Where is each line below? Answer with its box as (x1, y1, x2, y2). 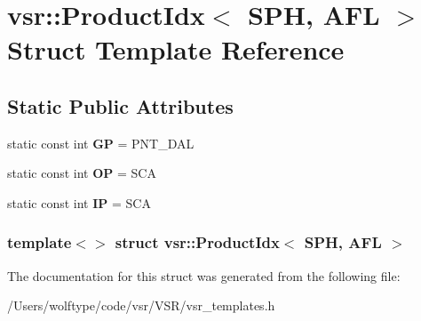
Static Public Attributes (7, 92, 234, 119)
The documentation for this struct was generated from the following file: (7, 266, 401, 285)
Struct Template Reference (7, 31, 345, 68)
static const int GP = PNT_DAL (7, 133, 195, 152)
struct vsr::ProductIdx (115, 231, 280, 253)
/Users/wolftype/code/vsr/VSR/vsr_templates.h (7, 296, 275, 315)
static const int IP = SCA (7, 193, 151, 212)
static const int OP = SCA (7, 164, 156, 182)
